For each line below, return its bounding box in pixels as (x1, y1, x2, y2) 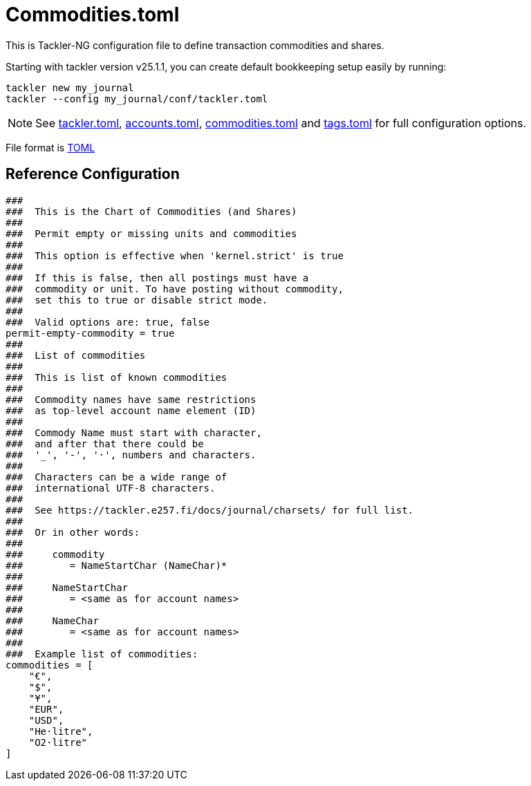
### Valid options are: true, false (6, 316, 210, 328)
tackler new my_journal (6, 82, 134, 93)
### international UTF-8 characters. (6, 482, 216, 494)
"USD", (28, 714, 64, 726)
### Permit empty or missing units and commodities (6, 227, 297, 239)
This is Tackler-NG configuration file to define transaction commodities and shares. (6, 39, 384, 51)
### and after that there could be (6, 438, 204, 449)
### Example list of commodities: (6, 648, 198, 659)
